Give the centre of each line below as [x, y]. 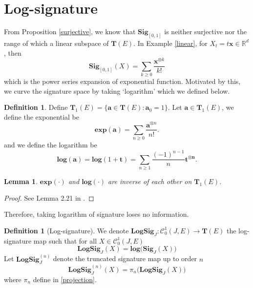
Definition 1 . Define [36, 107]
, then [13, 52]
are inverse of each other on [150, 181]
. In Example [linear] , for [170, 43]
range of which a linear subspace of [56, 43]
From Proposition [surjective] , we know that [70, 31]
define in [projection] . [65, 279]
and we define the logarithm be [51, 145]
